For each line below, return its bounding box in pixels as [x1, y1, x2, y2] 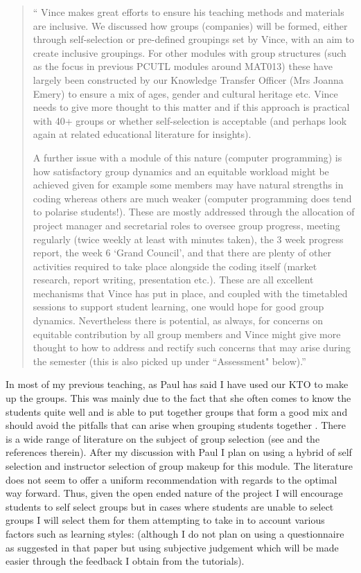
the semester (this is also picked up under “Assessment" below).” [33, 353, 306, 368]
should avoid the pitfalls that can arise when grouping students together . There [6, 418, 346, 432]
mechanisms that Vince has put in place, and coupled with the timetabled [33, 285, 348, 300]
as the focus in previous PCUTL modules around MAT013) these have [33, 59, 333, 73]
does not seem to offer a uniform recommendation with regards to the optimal [6, 472, 337, 486]
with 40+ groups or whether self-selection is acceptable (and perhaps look [33, 113, 347, 127]
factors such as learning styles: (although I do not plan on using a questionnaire [6, 526, 344, 540]
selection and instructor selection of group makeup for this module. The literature [6, 459, 353, 473]
